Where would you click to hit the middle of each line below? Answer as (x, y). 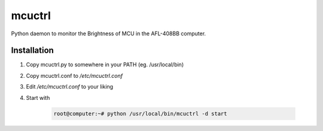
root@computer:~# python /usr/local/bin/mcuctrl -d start (140, 113)
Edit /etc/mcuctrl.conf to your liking (70, 87)
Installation (32, 51)
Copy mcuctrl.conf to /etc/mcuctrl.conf (74, 75)
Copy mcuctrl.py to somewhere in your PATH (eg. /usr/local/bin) (105, 65)
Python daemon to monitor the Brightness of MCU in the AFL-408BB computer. (109, 33)
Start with (38, 98)
